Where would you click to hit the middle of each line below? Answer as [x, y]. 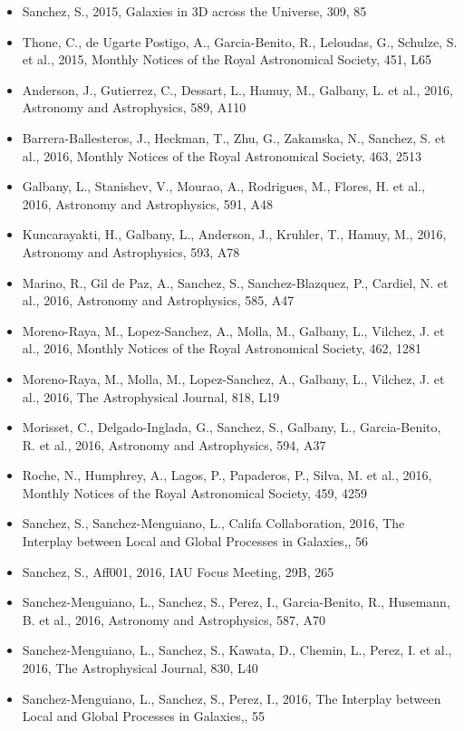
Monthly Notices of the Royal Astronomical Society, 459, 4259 [195, 492]
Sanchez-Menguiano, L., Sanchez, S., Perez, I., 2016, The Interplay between [232, 698]
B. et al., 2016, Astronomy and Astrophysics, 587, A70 [174, 619]
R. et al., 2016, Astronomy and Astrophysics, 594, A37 [174, 444]
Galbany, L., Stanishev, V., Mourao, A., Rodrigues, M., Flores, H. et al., [223, 186]
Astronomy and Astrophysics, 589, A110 [134, 107]
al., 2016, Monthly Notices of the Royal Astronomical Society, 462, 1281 [222, 348]
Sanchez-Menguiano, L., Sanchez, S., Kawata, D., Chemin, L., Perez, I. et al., [237, 650]
